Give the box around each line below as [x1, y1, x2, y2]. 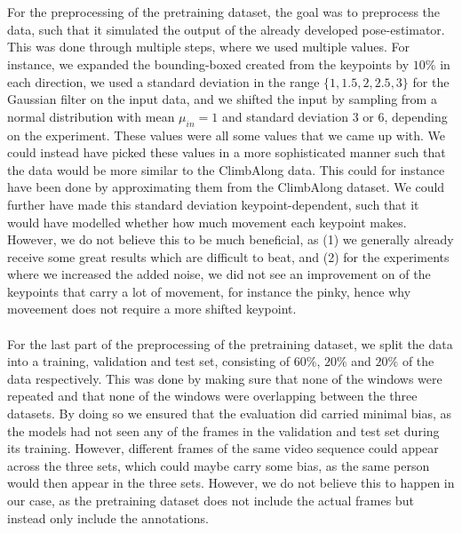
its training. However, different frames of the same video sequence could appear [7, 439, 439, 457]
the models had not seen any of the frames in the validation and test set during [7, 421, 440, 440]
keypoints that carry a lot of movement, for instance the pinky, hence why [7, 282, 411, 300]
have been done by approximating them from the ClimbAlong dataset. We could [7, 178, 445, 196]
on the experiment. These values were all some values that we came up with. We [7, 125, 446, 144]
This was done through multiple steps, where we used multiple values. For [7, 37, 410, 56]
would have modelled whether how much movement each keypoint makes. [7, 212, 407, 231]
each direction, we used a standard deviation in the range [7, 72, 320, 91]
